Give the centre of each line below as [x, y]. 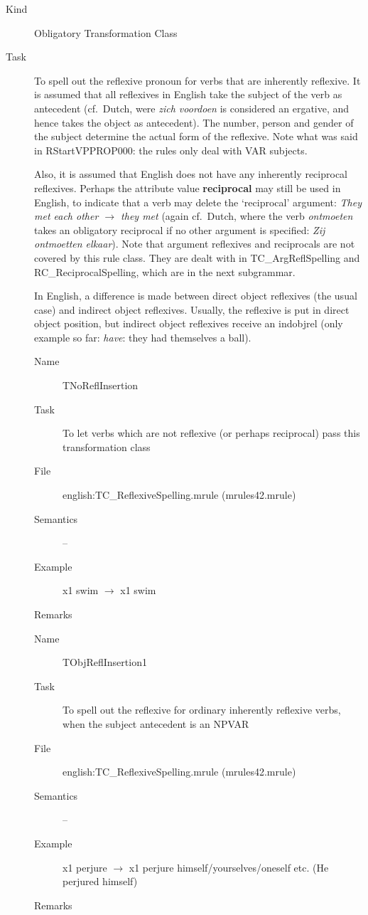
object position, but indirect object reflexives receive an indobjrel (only [189, 323]
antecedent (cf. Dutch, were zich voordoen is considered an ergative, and [192, 108]
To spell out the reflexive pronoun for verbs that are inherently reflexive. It [197, 80]
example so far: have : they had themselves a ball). [143, 337]
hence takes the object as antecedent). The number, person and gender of [194, 122]
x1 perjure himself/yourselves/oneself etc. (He [229, 867]
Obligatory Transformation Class [106, 32]
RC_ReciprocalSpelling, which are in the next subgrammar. [165, 271]
